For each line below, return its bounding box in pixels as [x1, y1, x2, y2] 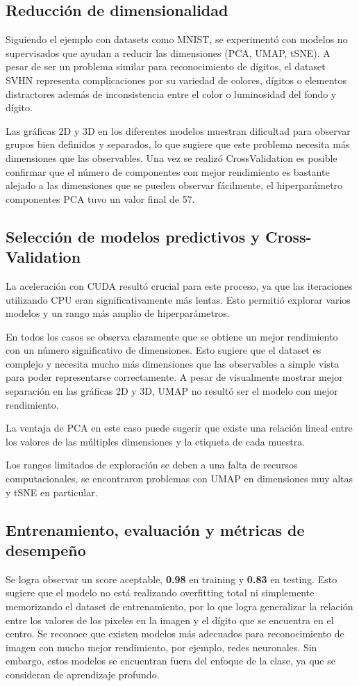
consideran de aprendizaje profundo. [6, 667, 160, 681]
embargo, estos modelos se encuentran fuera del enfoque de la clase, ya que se [6, 653, 335, 668]
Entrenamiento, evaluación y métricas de [6, 518, 305, 540]
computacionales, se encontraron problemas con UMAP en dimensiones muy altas [6, 471, 353, 486]
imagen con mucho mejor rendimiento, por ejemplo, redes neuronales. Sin [6, 639, 317, 654]
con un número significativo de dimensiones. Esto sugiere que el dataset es [6, 343, 322, 357]
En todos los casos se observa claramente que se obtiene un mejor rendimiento [6, 329, 338, 343]
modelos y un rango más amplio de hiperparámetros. [6, 306, 230, 320]
